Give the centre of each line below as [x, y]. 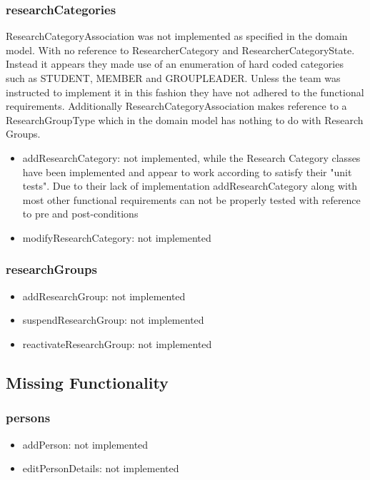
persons [28, 418]
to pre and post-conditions [80, 214]
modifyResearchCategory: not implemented [117, 237]
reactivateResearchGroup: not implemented [117, 343]
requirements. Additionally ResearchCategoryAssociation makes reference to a [176, 106]
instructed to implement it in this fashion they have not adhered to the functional [185, 92]
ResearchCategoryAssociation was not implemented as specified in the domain [177, 36]
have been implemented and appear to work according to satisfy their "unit [187, 172]
